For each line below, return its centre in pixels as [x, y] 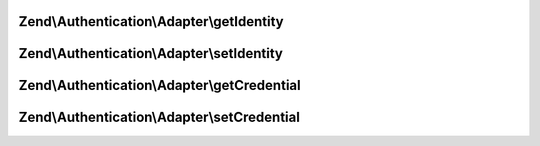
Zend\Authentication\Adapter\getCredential [159, 85]
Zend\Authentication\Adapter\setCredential [159, 117]
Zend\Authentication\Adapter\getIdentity [151, 21]
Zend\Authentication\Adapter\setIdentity [151, 53]
